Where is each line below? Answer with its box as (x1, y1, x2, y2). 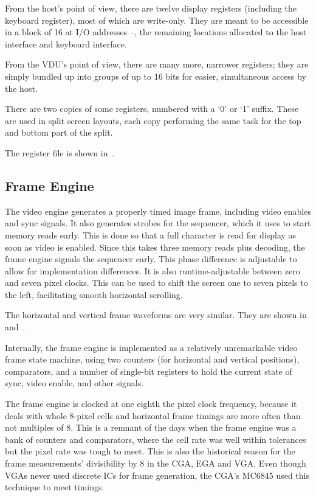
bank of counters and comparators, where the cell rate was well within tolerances (5, 433, 306, 445)
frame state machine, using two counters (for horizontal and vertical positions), (5, 353, 300, 366)
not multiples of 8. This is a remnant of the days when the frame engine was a (5, 421, 297, 434)
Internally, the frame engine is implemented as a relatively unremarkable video (5, 341, 298, 353)
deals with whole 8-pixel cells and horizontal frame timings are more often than (5, 409, 301, 422)
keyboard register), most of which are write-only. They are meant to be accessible (5, 13, 309, 26)
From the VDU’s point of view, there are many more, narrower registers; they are (5, 58, 309, 71)
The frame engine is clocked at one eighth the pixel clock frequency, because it (5, 397, 297, 410)
